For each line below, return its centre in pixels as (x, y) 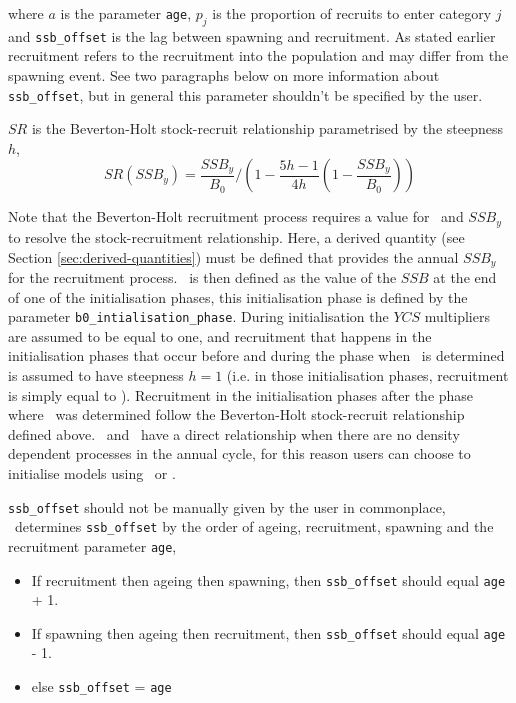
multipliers (457, 316)
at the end (465, 276)
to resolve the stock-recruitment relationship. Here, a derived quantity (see (236, 236)
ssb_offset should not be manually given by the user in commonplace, (227, 506)
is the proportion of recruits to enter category (352, 13)
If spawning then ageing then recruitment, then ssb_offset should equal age (268, 632)
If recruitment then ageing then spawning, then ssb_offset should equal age (268, 579)
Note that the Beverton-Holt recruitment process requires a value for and (236, 216)
